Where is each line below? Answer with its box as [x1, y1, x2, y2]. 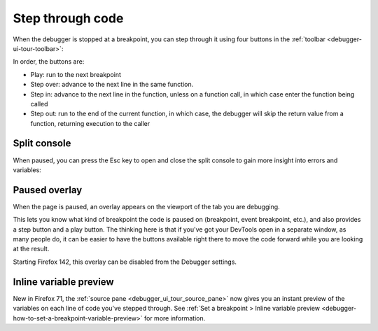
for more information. [143, 314, 206, 322]
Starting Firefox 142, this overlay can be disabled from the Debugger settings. [13, 258, 237, 266]
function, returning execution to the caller [30, 119, 150, 127]
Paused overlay [13, 184, 83, 196]
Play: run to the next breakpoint [30, 70, 122, 78]
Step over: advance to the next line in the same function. [30, 80, 194, 89]
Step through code [13, 10, 124, 26]
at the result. [13, 245, 50, 253]
